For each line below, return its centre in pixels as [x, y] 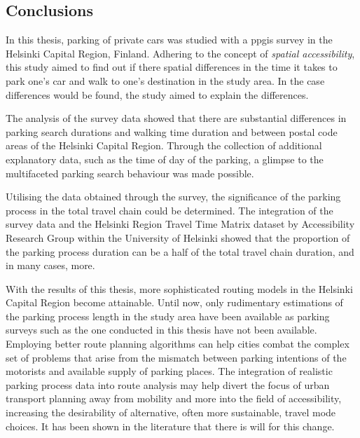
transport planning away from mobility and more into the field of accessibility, [174, 398]
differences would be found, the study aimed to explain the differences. [157, 94]
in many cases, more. [50, 265]
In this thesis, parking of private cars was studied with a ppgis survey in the [169, 40]
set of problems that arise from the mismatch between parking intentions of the [176, 357]
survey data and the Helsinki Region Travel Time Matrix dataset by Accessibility [180, 224]
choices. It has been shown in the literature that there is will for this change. [170, 426]
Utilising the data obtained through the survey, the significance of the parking [173, 197]
